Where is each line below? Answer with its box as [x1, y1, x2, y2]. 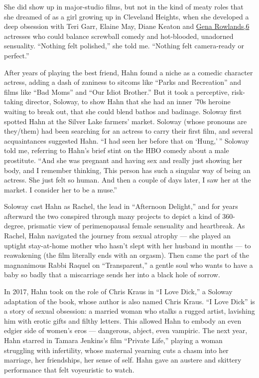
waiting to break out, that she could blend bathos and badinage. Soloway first [4, 106, 242, 116]
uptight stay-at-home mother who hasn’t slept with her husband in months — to [4, 240, 251, 250]
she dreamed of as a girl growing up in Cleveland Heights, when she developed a [4, 11, 249, 21]
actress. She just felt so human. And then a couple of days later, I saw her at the [4, 175, 251, 185]
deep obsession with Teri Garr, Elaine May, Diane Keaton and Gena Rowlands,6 [4, 21, 250, 31]
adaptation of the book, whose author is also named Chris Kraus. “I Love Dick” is [4, 296, 255, 306]
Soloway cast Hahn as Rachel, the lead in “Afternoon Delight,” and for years [4, 201, 238, 211]
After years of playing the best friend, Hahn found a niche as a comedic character [4, 67, 253, 77]
